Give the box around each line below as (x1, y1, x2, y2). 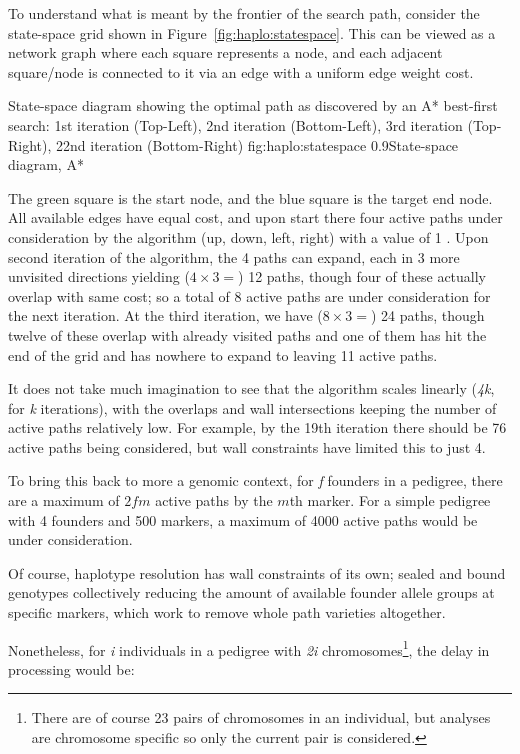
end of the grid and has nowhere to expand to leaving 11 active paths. (8, 344, 438, 365)
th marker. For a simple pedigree (289, 490, 491, 511)
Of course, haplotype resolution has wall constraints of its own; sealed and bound (8, 562, 506, 583)
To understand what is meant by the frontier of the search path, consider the (8, 3, 480, 23)
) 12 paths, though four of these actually (238, 266, 487, 287)
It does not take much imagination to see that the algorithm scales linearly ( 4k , (8, 378, 495, 399)
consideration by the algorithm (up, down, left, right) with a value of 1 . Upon (8, 226, 489, 247)
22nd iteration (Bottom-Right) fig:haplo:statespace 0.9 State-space (56, 134, 459, 155)
